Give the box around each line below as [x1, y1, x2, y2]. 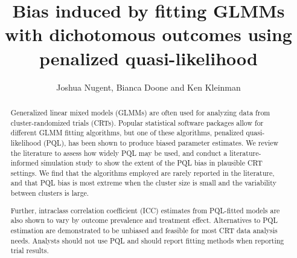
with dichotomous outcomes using [5, 22, 292, 47]
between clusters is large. [10, 188, 89, 198]
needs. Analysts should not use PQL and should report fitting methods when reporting [10, 235, 284, 245]
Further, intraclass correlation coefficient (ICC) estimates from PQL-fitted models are [10, 205, 280, 215]
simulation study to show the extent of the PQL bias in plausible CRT [40, 158, 263, 168]
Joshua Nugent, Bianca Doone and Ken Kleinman [56, 80, 241, 93]
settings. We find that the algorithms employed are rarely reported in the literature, [10, 167, 275, 178]
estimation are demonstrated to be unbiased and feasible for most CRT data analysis [10, 225, 278, 235]
